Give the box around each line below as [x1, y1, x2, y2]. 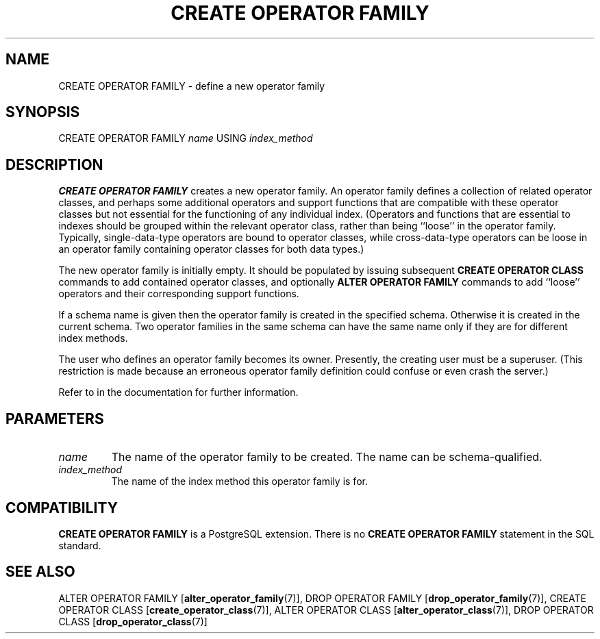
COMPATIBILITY [5, 499, 118, 516]
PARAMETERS [5, 410, 104, 427]
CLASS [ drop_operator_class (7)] [58, 615, 208, 627]
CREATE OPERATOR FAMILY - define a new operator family [58, 79, 325, 92]
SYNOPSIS [5, 103, 80, 121]
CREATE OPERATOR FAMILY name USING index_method [58, 132, 313, 145]
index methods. [58, 332, 128, 344]
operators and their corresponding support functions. [58, 288, 299, 300]
